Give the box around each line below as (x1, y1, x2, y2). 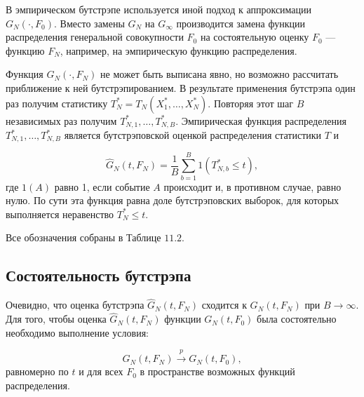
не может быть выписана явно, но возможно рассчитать (100, 67, 339, 81)
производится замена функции (176, 15, 305, 30)
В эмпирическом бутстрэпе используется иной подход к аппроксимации (6, 2, 312, 16)
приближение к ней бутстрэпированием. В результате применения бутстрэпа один (6, 80, 356, 95)
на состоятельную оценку (200, 29, 309, 44)
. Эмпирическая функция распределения (175, 113, 346, 128)
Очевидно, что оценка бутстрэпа (6, 297, 144, 312)
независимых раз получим (6, 113, 117, 128)
